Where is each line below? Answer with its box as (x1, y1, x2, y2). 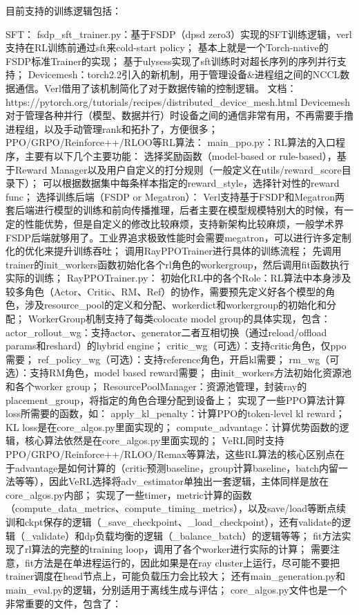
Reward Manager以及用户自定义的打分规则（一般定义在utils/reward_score (14, 162, 342, 176)
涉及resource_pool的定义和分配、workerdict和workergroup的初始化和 (24, 297, 327, 312)
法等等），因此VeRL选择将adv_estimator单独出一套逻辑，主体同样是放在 (6, 474, 329, 488)
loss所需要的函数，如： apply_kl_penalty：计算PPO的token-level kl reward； (6, 406, 345, 421)
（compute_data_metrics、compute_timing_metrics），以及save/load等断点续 (6, 501, 347, 515)
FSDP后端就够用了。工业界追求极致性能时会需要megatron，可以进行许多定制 (6, 230, 351, 244)
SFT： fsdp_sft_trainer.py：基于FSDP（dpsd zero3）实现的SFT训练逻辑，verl (6, 26, 352, 41)
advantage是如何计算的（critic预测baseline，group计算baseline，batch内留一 (14, 460, 349, 475)
